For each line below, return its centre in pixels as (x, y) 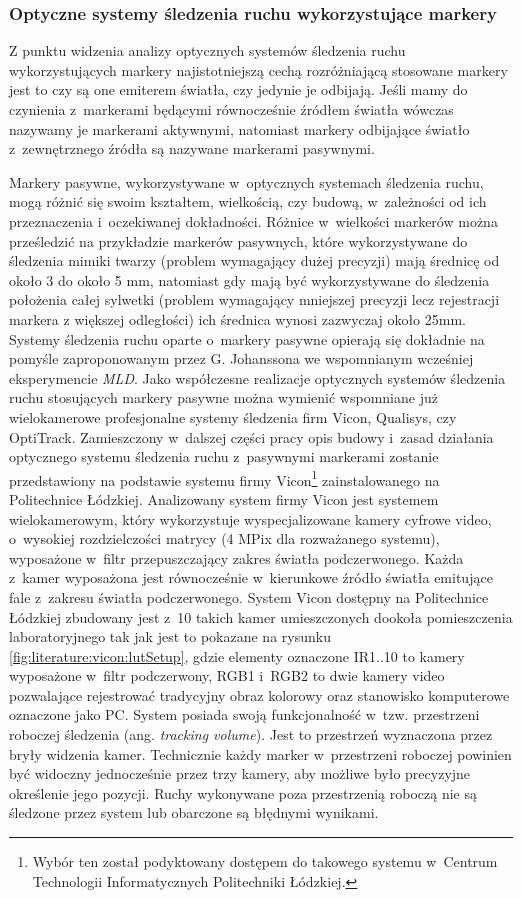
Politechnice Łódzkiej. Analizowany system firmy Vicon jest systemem (224, 498)
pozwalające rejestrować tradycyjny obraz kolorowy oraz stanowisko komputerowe (259, 694)
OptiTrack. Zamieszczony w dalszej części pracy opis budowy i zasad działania (251, 436)
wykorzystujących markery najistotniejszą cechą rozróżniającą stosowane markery (258, 69)
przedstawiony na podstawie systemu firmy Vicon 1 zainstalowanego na (224, 478)
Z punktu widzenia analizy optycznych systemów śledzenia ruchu (207, 50)
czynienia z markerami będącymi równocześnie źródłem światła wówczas (231, 109)
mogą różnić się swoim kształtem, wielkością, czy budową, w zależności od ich (248, 201)
